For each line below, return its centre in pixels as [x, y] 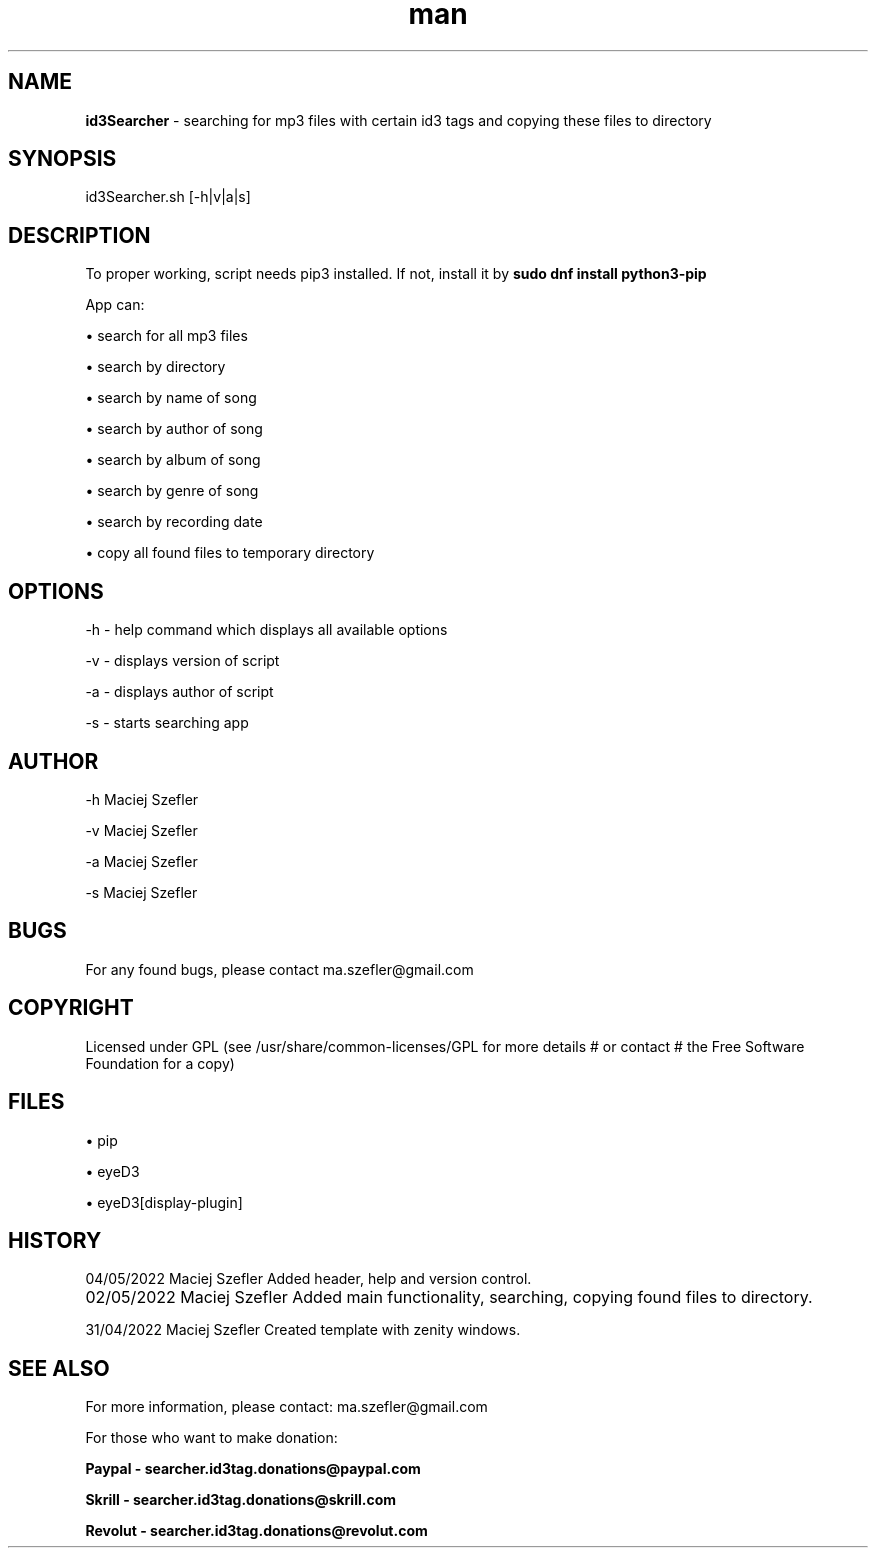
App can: [115, 305]
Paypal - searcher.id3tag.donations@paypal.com [253, 1469]
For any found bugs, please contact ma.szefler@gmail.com [279, 969]
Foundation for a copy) [160, 1063]
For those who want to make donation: [211, 1438]
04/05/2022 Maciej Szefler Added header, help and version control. [308, 1279]
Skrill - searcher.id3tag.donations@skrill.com [241, 1500]
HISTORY [55, 1240]
